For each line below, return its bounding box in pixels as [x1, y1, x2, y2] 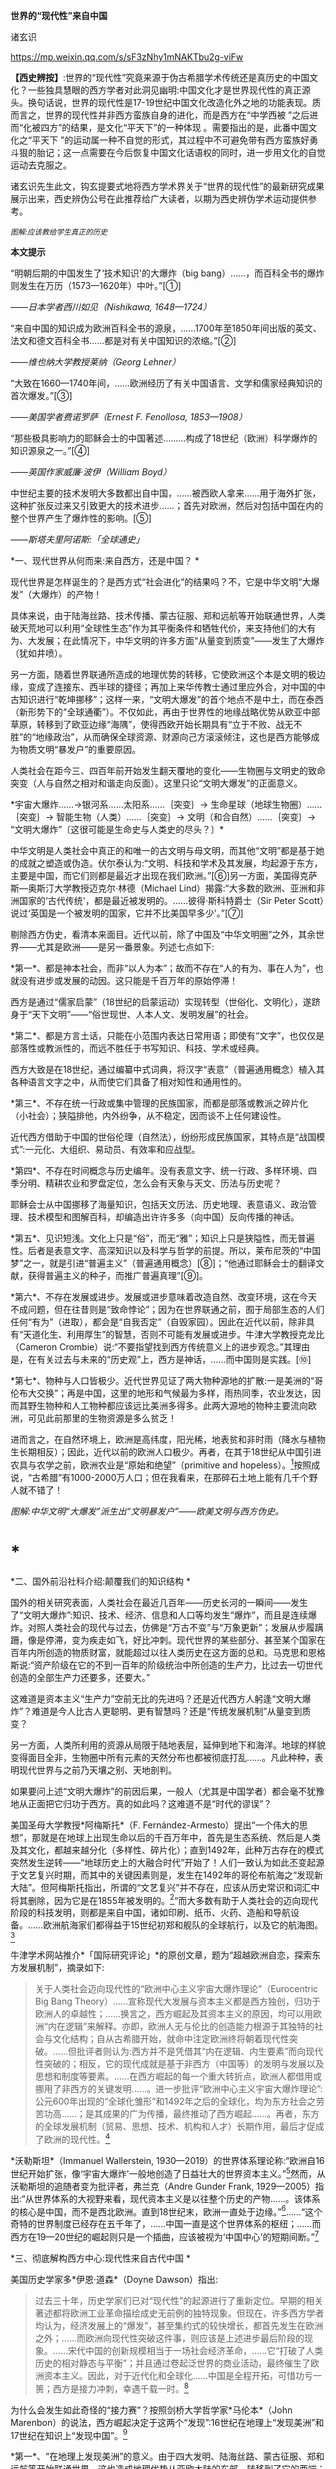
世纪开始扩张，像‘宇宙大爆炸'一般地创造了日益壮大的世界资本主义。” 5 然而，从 [10, 2165, 326, 2179]
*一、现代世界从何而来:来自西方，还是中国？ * [10, 555, 200, 566]
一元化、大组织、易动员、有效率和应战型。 [24, 1144, 201, 1155]
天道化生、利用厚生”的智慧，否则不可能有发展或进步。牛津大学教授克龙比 [23, 1329, 325, 1340]
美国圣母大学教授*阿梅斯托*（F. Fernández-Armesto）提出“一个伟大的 [10, 1819, 300, 1831]
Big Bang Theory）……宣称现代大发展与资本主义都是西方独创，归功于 [34, 1995, 322, 2008]
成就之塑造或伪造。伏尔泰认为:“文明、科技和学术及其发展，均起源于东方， [18, 857, 323, 869]
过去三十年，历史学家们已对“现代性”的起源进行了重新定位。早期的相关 [34, 2294, 324, 2306]
